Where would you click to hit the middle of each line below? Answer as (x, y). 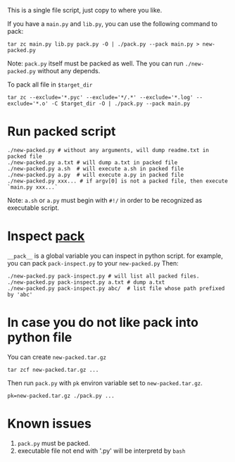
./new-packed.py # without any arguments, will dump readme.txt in (108, 150)
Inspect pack (46, 236)
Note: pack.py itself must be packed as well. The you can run (96, 63)
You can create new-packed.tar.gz (57, 357)
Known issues (49, 424)
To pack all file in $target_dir (50, 85)
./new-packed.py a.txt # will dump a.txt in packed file (93, 162)
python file (40, 338)
